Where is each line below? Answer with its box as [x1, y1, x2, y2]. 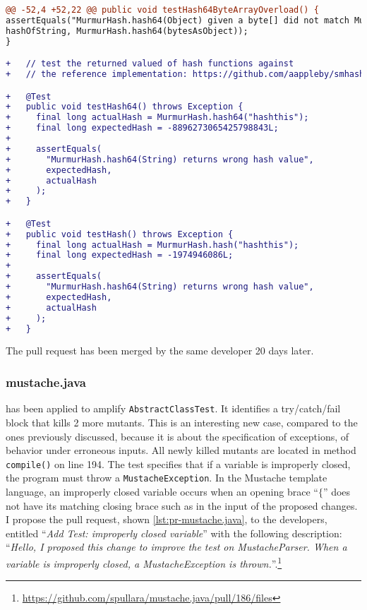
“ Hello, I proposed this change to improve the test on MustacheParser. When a [6, 539, 347, 554]
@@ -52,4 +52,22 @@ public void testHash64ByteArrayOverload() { [6, 5, 319, 15]
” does [323, 484, 351, 499]
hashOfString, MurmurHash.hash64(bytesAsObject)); [6, 25, 248, 36]
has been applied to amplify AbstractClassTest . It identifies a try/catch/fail [6, 401, 341, 416]
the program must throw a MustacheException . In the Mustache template [6, 470, 327, 485]
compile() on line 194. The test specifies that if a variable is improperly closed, [6, 456, 351, 471]
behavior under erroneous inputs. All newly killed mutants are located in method [6, 443, 356, 457]
